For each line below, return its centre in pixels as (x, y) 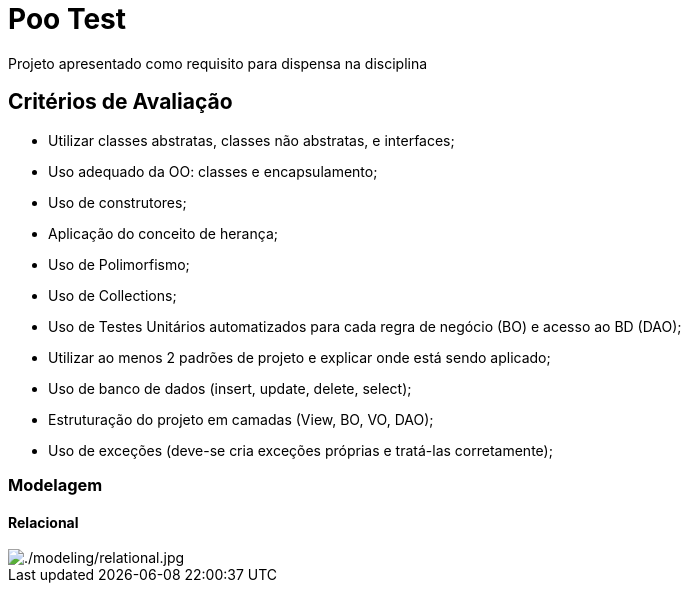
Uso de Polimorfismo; (119, 264)
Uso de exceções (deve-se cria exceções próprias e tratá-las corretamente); (300, 450)
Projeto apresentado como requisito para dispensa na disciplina (218, 63)
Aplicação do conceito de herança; (163, 233)
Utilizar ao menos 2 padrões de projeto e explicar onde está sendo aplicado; (299, 357)
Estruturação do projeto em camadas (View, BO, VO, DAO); (241, 419)
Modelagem (55, 484)
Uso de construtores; (117, 202)
